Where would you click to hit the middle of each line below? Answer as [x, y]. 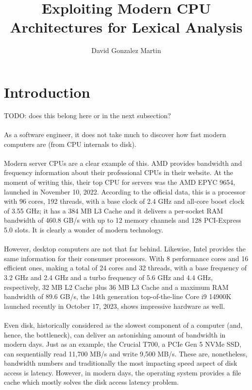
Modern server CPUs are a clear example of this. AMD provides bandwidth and [123, 163]
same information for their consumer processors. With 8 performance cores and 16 [126, 258]
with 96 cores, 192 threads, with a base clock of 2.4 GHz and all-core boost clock [124, 201]
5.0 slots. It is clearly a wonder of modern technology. [84, 229]
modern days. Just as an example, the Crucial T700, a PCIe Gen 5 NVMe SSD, [123, 344]
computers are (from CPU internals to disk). [70, 144]
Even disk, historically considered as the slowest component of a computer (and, [123, 325]
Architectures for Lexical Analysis [126, 27]
